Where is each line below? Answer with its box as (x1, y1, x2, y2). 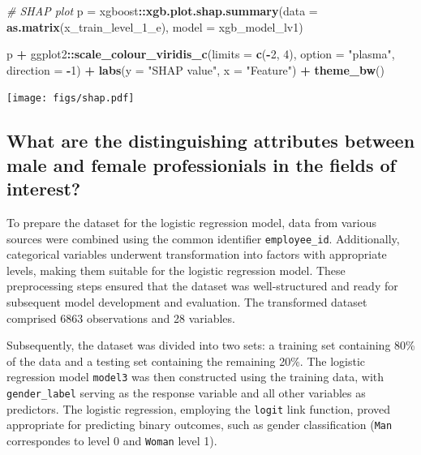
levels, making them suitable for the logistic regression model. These (6, 261, 346, 278)
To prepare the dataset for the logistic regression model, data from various (6, 214, 377, 231)
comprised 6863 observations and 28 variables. (6, 309, 235, 326)
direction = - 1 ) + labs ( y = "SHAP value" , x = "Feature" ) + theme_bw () (6, 61, 384, 78)
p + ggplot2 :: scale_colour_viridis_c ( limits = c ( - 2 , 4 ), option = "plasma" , (6, 45, 395, 62)
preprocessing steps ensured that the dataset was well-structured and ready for (6, 277, 398, 294)
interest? (6, 176, 81, 201)
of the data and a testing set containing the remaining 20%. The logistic (6, 352, 366, 369)
